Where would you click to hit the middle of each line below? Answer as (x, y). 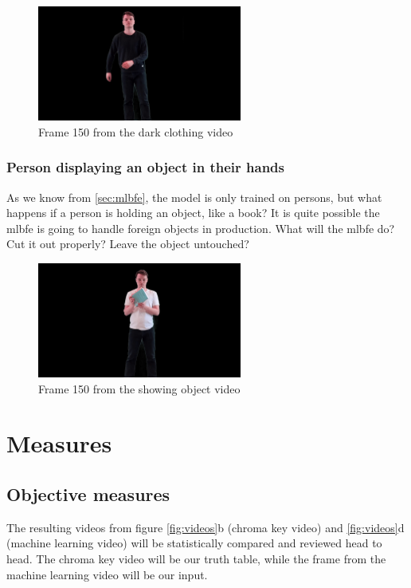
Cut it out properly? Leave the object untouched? (128, 244)
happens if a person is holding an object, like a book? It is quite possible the (193, 213)
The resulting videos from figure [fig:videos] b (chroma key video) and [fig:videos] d (205, 527)
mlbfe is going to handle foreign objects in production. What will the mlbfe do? (201, 228)
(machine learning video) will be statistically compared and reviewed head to (194, 543)
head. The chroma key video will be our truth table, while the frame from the (196, 558)
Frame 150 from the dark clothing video (136, 131)
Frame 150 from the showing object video (139, 388)
